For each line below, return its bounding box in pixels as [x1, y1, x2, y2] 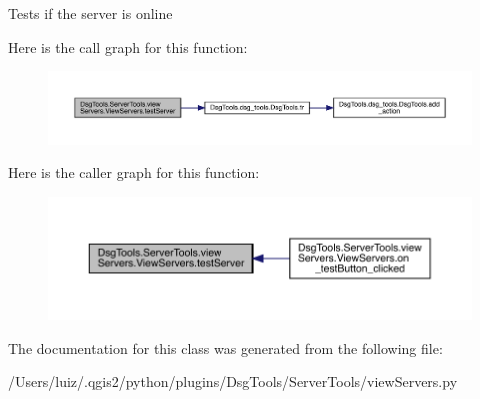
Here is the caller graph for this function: [8, 162, 260, 183]
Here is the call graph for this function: [8, 36, 248, 57]
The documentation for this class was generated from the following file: [8, 337, 443, 358]
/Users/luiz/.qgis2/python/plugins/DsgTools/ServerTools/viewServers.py [8, 371, 458, 392]
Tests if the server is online [8, 3, 173, 23]
